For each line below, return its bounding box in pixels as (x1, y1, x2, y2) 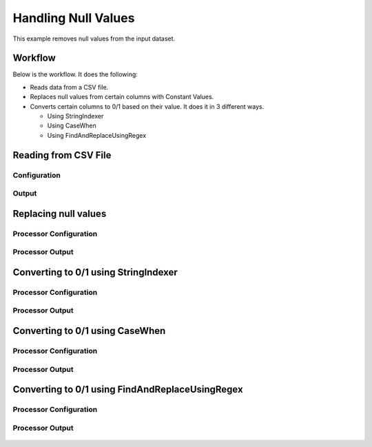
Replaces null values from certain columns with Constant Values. (30, 93, 214, 101)
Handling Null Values (12, 10, 135, 25)
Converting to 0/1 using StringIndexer (12, 266, 178, 278)
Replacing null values (12, 207, 107, 220)
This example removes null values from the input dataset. (12, 34, 176, 43)
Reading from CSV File (12, 149, 112, 161)
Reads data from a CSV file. (30, 83, 109, 91)
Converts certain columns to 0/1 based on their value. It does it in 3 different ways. (30, 102, 265, 110)
